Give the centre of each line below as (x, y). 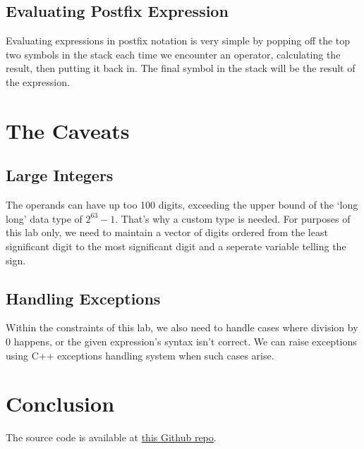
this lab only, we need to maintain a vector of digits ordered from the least (167, 232)
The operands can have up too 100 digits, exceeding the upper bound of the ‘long (182, 205)
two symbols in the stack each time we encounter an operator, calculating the (173, 54)
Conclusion (60, 404)
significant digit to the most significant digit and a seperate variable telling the (176, 246)
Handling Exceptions (83, 298)
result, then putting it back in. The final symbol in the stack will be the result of (181, 68)
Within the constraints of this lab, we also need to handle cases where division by (182, 327)
